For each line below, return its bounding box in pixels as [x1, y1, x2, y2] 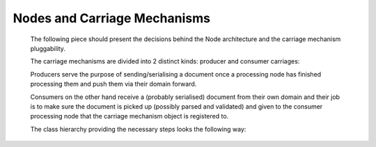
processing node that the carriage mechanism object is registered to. [30, 112, 229, 121]
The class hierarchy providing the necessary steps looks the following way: [30, 125, 246, 133]
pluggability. [30, 44, 66, 52]
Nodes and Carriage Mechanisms [13, 10, 210, 26]
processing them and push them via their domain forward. [30, 80, 197, 88]
